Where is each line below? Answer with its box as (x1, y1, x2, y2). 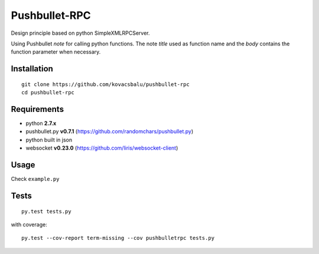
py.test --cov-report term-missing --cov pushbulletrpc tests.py (21, 235, 215, 242)
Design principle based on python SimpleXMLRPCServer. (11, 29, 150, 37)
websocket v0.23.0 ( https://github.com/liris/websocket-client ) (25, 144, 178, 151)
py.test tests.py (21, 208, 71, 215)
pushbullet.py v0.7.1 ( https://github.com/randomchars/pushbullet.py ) (25, 128, 194, 135)
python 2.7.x (25, 120, 57, 127)
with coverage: (11, 221, 47, 228)
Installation (11, 64, 53, 74)
